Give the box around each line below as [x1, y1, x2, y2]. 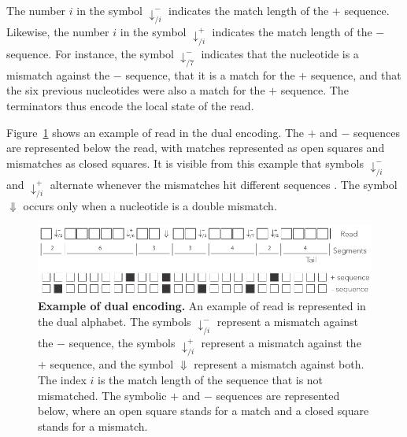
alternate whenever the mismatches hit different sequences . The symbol [50, 176, 398, 193]
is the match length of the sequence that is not [98, 372, 324, 387]
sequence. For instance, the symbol [6, 45, 174, 61]
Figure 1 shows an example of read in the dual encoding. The [6, 124, 305, 140]
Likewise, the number [6, 24, 109, 40]
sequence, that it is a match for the [125, 66, 295, 83]
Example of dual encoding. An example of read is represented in [38, 298, 366, 314]
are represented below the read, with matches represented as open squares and [6, 139, 385, 156]
